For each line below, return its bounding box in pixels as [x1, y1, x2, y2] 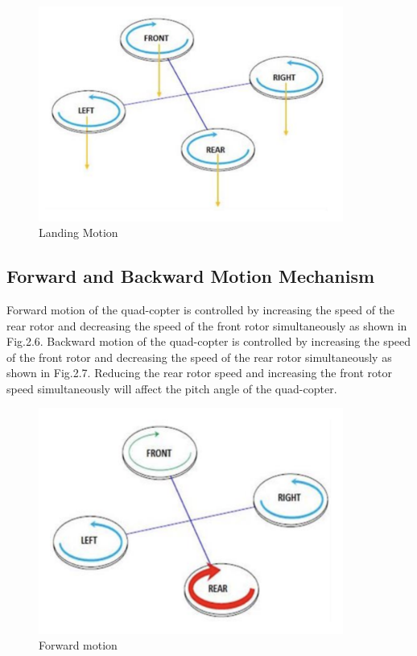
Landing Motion [39, 224, 118, 241]
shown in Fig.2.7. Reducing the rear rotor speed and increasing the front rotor [6, 364, 392, 381]
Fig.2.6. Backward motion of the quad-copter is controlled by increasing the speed [6, 333, 411, 350]
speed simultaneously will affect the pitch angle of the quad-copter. [6, 380, 337, 397]
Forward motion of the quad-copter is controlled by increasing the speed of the [6, 301, 395, 318]
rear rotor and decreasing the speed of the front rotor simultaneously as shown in [6, 317, 407, 334]
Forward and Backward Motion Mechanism [6, 264, 375, 289]
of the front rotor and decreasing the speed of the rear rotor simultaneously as [6, 348, 392, 365]
